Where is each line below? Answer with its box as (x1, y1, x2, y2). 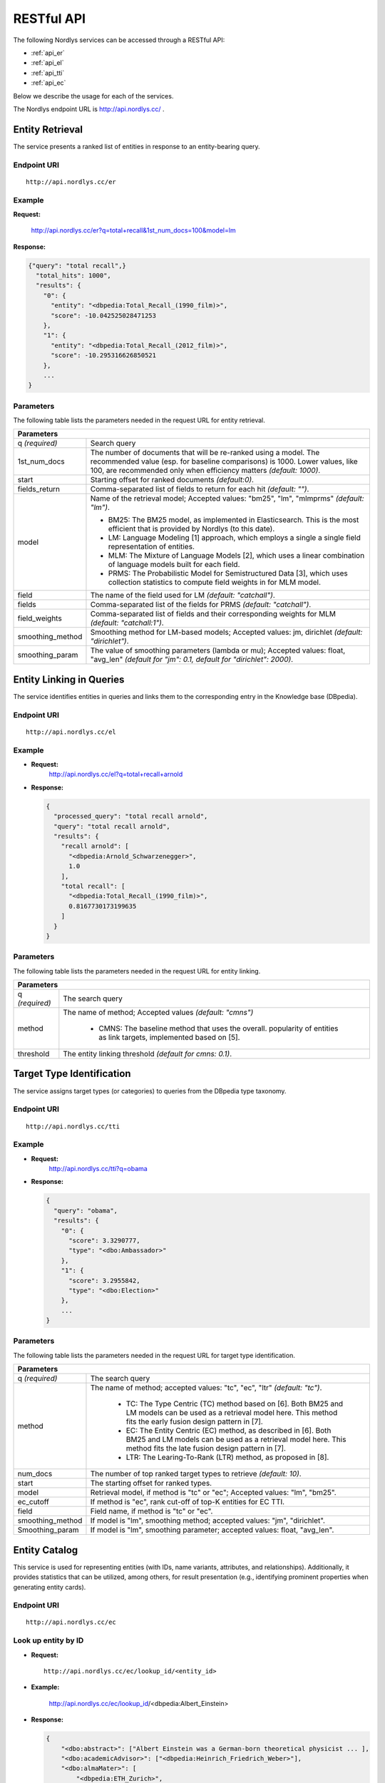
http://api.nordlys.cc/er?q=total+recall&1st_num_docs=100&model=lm (31, 226, 236, 235)
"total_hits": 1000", (36, 272, 112, 280)
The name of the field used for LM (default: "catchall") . (90, 591, 276, 601)
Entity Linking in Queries (13, 673, 125, 685)
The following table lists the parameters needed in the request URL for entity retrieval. (13, 416, 265, 424)
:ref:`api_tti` (31, 68, 65, 77)
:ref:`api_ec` (31, 78, 66, 87)
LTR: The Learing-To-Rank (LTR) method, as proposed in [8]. (125, 1452, 329, 1462)
